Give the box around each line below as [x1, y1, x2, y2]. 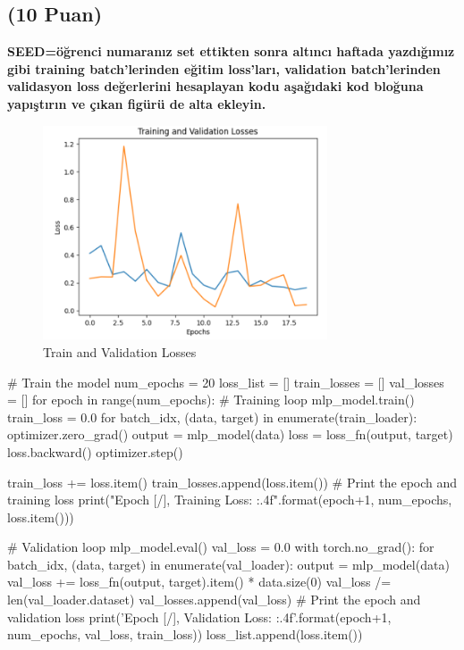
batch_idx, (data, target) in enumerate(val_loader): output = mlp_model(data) [7, 554, 450, 573]
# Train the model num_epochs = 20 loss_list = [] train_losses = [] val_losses [7, 372, 444, 391]
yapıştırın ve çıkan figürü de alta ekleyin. [7, 94, 266, 112]
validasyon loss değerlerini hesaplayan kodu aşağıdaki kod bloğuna [7, 77, 424, 96]
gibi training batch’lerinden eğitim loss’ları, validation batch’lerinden [7, 59, 441, 78]
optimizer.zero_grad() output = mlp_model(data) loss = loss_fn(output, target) [7, 425, 453, 444]
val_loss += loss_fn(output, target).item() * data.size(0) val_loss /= [7, 572, 392, 591]
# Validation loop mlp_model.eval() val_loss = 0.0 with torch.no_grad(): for [7, 537, 434, 556]
